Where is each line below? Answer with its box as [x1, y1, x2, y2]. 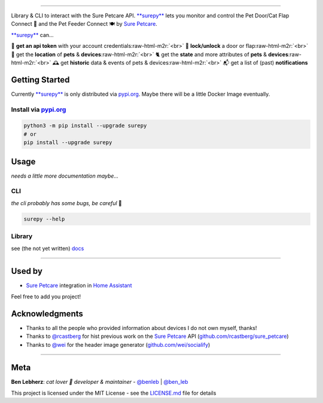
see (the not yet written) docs [11, 245, 84, 252]
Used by [11, 266, 43, 276]
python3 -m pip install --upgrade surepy [23, 123, 147, 129]
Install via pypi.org [11, 105, 66, 114]
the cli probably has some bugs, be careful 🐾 [11, 199, 122, 206]
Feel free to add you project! [11, 293, 81, 300]
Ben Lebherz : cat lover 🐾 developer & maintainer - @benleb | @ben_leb [11, 378, 188, 386]
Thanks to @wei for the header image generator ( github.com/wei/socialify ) [26, 341, 211, 348]
